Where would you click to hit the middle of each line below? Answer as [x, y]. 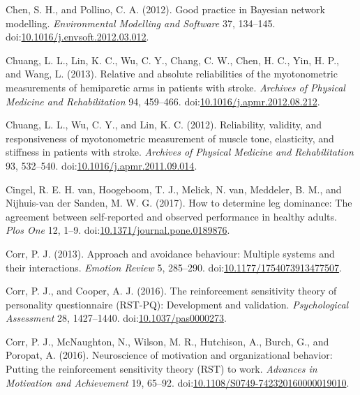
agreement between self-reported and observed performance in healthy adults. [171, 216]
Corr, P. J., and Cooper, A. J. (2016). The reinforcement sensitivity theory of [171, 291]
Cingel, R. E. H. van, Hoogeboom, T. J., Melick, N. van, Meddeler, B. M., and [174, 189]
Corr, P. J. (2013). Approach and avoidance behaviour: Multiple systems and [170, 253]
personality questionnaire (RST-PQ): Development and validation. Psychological [177, 304]
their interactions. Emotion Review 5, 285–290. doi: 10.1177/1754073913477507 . [174, 267]
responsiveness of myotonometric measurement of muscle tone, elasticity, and [170, 138]
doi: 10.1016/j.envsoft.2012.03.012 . [77, 37]
